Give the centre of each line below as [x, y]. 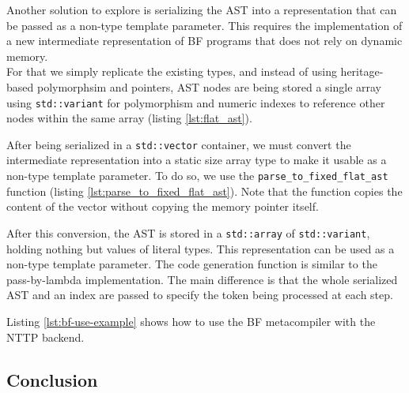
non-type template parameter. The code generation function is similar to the [192, 264]
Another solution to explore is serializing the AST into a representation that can [202, 9]
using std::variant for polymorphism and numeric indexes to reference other [196, 102]
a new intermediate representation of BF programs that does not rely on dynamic [204, 41]
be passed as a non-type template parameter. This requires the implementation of [204, 25]
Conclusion [52, 379]
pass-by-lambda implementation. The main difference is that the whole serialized [202, 279]
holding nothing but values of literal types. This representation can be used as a [201, 248]
